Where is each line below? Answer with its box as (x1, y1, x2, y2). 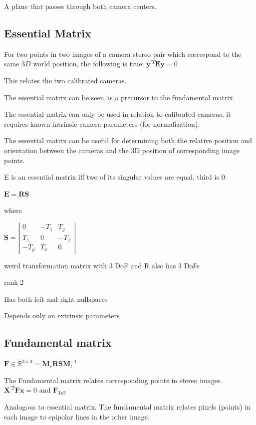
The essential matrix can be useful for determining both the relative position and (4, 135, 253, 146)
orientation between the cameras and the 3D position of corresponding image (4, 145, 240, 155)
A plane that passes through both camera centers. (4, 1, 157, 11)
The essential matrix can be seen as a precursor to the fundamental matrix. (4, 92, 235, 102)
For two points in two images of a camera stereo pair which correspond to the (4, 48, 242, 59)
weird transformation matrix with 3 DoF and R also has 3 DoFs (4, 260, 200, 270)
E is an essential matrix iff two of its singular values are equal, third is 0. (4, 172, 227, 182)
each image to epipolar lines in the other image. (4, 411, 150, 422)
